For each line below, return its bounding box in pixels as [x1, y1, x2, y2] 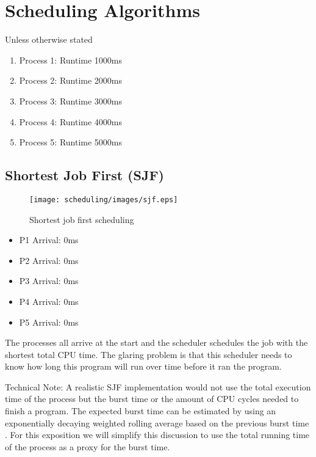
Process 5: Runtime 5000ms [19, 136, 123, 148]
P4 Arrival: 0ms [19, 294, 79, 307]
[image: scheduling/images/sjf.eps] [29, 195, 178, 204]
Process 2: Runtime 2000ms [19, 74, 123, 87]
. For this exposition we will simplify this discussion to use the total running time [5, 428, 310, 441]
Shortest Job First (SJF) [5, 166, 164, 185]
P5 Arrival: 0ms [19, 315, 79, 328]
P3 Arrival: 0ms [19, 274, 79, 287]
